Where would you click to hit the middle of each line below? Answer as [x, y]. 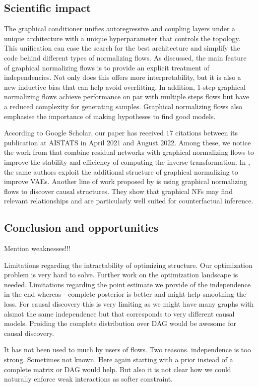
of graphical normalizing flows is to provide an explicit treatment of [107, 67]
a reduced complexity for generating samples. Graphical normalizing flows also [123, 106]
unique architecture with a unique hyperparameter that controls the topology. [122, 38]
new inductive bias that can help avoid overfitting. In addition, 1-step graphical [125, 87]
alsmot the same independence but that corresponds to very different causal [119, 313]
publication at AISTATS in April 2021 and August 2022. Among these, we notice [128, 142]
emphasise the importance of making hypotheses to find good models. [110, 116]
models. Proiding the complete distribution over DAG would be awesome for [120, 323]
